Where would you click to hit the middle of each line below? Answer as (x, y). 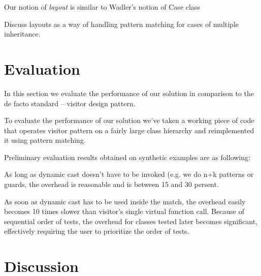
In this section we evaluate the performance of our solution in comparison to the (129, 93)
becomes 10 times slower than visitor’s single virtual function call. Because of (124, 211)
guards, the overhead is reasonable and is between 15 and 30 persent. (111, 184)
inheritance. (22, 34)
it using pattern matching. (45, 140)
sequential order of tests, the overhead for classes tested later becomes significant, (131, 221)
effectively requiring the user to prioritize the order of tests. (97, 231)
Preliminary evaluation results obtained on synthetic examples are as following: (127, 157)
